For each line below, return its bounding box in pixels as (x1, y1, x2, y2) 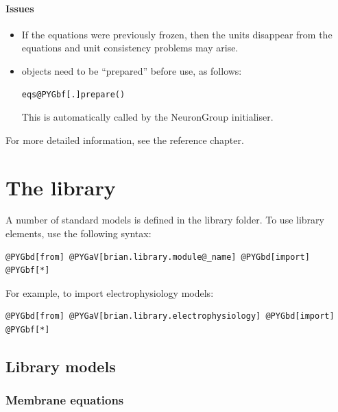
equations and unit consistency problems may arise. (21, 40, 239, 55)
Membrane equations (5, 391, 124, 409)
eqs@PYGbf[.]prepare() (21, 89, 125, 99)
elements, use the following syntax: (5, 226, 152, 241)
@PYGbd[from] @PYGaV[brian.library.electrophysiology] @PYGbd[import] (5, 311, 335, 322)
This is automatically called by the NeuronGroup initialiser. (21, 110, 274, 124)
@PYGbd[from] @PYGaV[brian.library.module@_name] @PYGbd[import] (5, 252, 310, 262)
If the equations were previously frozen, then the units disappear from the (21, 27, 333, 41)
